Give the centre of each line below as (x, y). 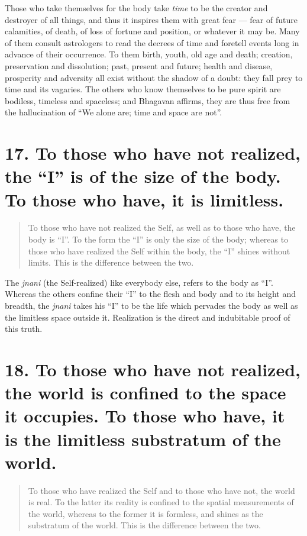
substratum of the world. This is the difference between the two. (144, 525)
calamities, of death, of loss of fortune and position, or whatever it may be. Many (152, 31)
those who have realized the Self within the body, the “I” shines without (159, 251)
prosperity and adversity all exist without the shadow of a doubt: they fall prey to (154, 77)
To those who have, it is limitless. (144, 199)
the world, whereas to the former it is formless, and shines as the (146, 513)
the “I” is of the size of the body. (143, 176)
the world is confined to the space (146, 393)
